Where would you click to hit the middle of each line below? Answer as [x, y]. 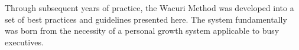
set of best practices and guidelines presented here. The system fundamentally [146, 19]
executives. [24, 42]
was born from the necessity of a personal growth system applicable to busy [142, 31]
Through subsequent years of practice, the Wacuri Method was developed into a [149, 8]
